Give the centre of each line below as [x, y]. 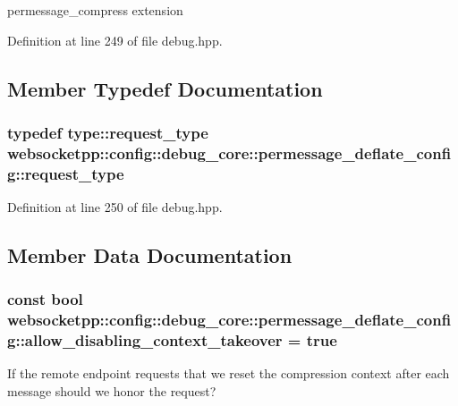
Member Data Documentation [150, 255]
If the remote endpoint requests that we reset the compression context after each [229, 373]
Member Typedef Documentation [165, 88]
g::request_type [66, 173]
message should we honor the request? [112, 391]
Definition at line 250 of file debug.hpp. [115, 207]
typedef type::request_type [108, 132]
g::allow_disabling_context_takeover [145, 340]
